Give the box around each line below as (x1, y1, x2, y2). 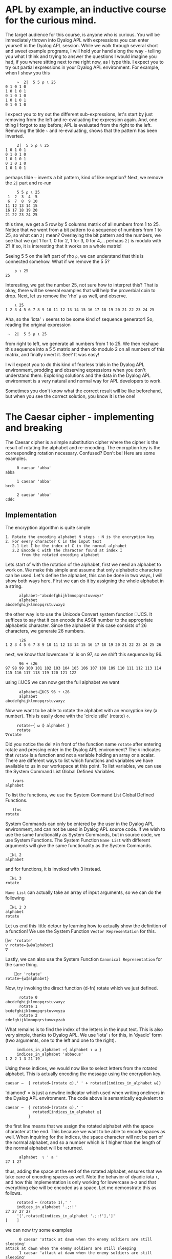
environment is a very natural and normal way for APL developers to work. (5, 377, 162, 384)
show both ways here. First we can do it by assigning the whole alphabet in (5, 578, 164, 584)
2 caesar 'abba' (16, 492, 52, 498)
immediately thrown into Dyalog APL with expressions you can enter (5, 37, 149, 43)
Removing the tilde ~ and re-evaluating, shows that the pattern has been (5, 127, 158, 133)
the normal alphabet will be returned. (5, 1144, 83, 1151)
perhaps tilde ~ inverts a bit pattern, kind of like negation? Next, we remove (5, 174, 164, 180)
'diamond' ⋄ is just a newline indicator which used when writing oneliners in (5, 1090, 165, 1096)
